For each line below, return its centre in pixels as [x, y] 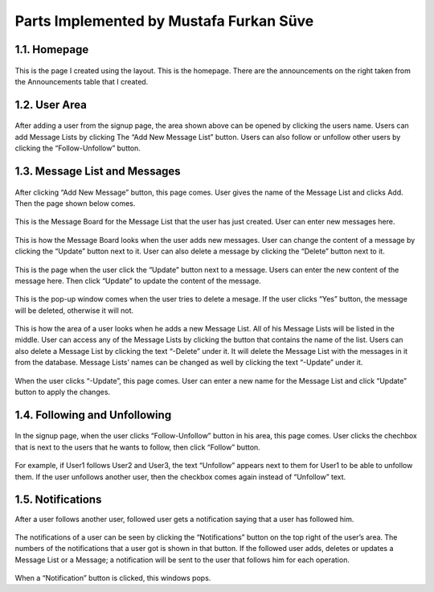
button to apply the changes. [63, 392]
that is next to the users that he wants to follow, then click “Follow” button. [137, 447]
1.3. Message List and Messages [98, 171]
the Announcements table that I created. [82, 81]
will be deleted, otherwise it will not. [74, 310]
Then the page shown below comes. [75, 203]
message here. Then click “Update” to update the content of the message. [138, 281]
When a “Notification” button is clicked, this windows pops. [113, 578]
